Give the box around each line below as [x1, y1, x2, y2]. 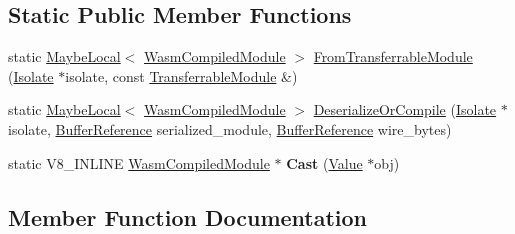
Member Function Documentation [8, 201, 368, 232]
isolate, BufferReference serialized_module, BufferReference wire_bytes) [8, 118, 452, 139]
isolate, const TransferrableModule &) [65, 65, 298, 86]
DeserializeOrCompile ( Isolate [313, 99, 497, 120]
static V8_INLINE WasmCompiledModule [8, 152, 270, 173]
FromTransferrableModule [313, 46, 473, 67]
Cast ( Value [286, 152, 363, 173]
